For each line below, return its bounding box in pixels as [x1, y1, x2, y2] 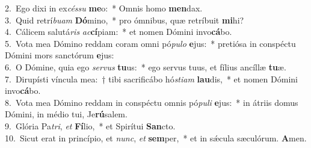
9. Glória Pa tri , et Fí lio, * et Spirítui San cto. [5, 119, 176, 132]
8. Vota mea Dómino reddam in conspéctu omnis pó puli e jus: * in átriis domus [5, 96, 298, 108]
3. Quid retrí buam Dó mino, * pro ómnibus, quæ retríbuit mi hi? [5, 13, 244, 26]
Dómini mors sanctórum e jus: [5, 49, 114, 61]
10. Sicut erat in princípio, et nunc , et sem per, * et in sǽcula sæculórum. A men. [5, 131, 307, 144]
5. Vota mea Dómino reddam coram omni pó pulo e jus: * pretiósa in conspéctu [5, 37, 296, 49]
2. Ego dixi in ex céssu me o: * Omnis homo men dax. [5, 2, 203, 14]
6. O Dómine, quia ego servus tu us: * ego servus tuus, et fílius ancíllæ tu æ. [5, 60, 286, 73]
